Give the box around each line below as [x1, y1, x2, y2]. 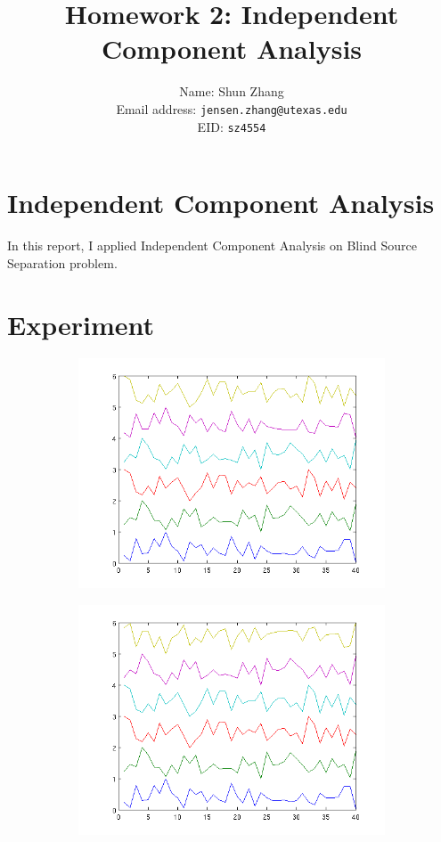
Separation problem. [7, 253, 118, 272]
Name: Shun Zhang [179, 82, 284, 101]
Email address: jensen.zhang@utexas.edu [116, 99, 347, 118]
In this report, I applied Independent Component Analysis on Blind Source [7, 236, 417, 255]
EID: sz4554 [197, 117, 266, 135]
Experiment [7, 306, 155, 342]
